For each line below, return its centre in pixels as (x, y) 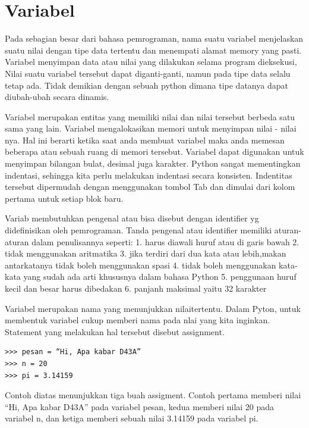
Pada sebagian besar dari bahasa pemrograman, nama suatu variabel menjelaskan (154, 38)
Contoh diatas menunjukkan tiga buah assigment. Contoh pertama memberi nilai (153, 395)
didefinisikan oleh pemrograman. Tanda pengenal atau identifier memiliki (138, 230)
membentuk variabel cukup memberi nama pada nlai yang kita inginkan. (138, 320)
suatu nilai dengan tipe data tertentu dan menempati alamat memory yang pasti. (153, 50)
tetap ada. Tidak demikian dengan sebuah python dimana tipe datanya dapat (146, 85)
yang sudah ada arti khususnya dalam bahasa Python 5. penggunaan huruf (160, 277)
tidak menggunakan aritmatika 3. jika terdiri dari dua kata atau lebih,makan (146, 253)
